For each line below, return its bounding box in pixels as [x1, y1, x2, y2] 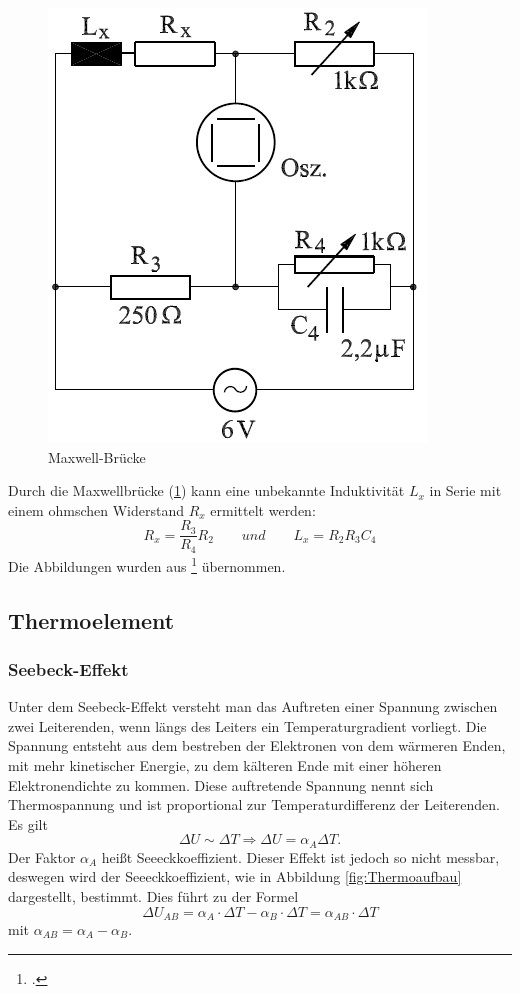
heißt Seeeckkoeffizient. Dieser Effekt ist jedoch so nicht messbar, [101, 846, 500, 867]
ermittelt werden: [210, 499, 316, 520]
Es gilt [8, 813, 48, 834]
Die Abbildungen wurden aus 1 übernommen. [8, 552, 286, 576]
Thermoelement [8, 604, 175, 635]
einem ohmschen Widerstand [8, 499, 184, 520]
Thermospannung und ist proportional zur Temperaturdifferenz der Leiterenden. [8, 794, 500, 815]
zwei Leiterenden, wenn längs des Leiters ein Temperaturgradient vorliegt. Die [8, 715, 487, 736]
